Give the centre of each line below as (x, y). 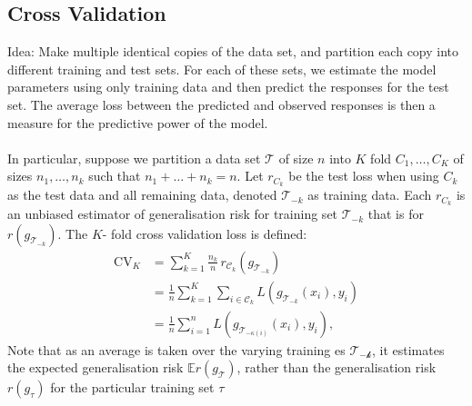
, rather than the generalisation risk (336, 367)
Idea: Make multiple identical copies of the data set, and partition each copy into (233, 51)
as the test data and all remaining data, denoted (142, 195)
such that (115, 176)
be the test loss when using (364, 176)
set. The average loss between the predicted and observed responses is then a (221, 104)
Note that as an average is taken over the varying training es (176, 349)
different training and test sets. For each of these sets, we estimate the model (222, 69)
